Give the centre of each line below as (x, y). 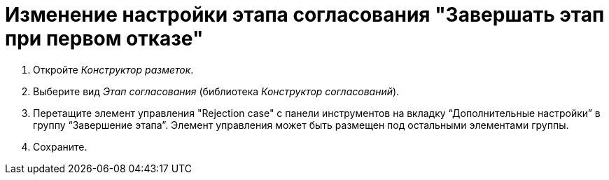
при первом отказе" (104, 39)
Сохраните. (60, 146)
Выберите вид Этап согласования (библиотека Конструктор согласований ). (216, 91)
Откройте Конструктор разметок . (113, 69)
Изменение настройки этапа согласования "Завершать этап (305, 15)
